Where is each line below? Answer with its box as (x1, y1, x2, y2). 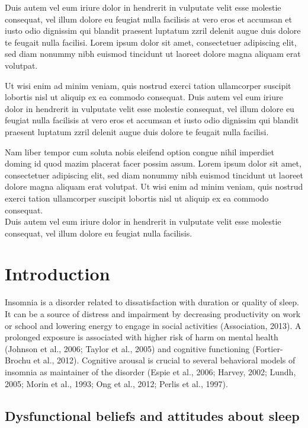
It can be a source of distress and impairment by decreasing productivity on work (5, 308, 301, 320)
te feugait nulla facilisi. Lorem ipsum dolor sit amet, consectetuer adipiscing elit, (5, 36, 297, 48)
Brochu (5, 354, 31, 366)
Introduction (5, 261, 110, 286)
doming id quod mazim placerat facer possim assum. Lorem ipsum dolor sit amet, (5, 157, 301, 170)
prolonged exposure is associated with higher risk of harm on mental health (5, 331, 278, 343)
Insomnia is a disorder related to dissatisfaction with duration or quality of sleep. (5, 296, 299, 308)
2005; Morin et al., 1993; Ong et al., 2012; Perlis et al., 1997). (5, 377, 228, 389)
